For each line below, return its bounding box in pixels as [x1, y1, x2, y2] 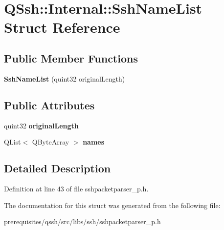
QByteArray [32, 137, 69, 147]
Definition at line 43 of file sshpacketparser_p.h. [4, 183, 149, 193]
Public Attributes [4, 97, 95, 112]
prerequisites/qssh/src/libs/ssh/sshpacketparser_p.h [4, 216, 161, 227]
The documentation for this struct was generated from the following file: [4, 200, 221, 210]
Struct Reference [4, 17, 120, 37]
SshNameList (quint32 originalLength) [4, 73, 125, 84]
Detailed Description [4, 161, 111, 176]
